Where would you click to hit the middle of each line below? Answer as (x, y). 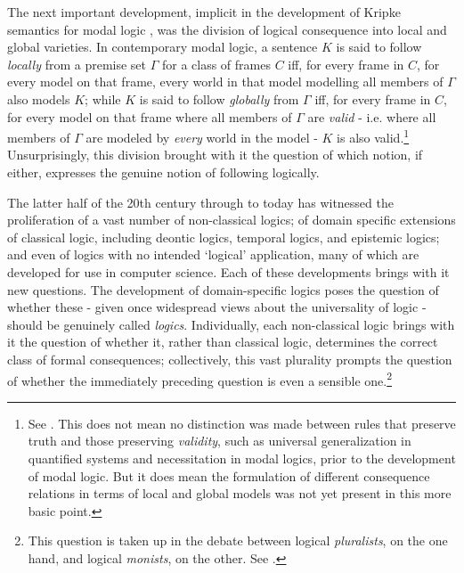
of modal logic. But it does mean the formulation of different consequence (229, 475)
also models (39, 98)
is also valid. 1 (373, 136)
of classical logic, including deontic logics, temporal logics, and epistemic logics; (224, 237)
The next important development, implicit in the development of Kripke (204, 12)
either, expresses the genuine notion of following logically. (163, 172)
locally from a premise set (77, 64)
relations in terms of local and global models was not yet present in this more (240, 493)
